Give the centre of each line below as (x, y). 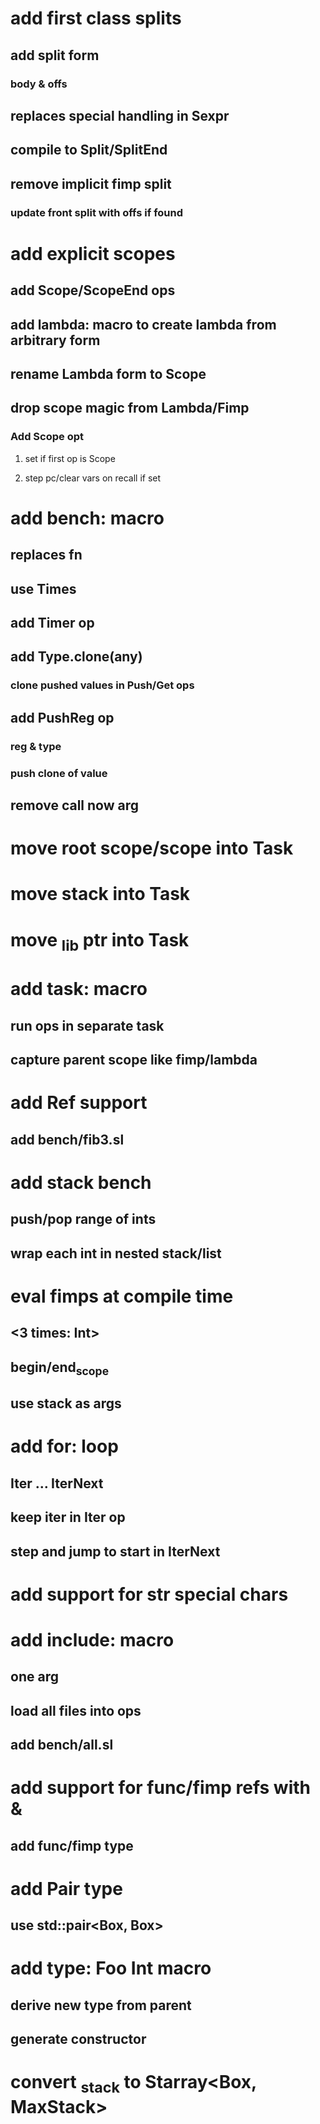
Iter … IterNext (57, 1483)
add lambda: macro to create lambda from (143, 324)
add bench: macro (87, 518)
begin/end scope (60, 1368)
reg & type (36, 746)
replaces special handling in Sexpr (120, 115)
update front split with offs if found (97, 212)
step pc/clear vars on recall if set (93, 478)
